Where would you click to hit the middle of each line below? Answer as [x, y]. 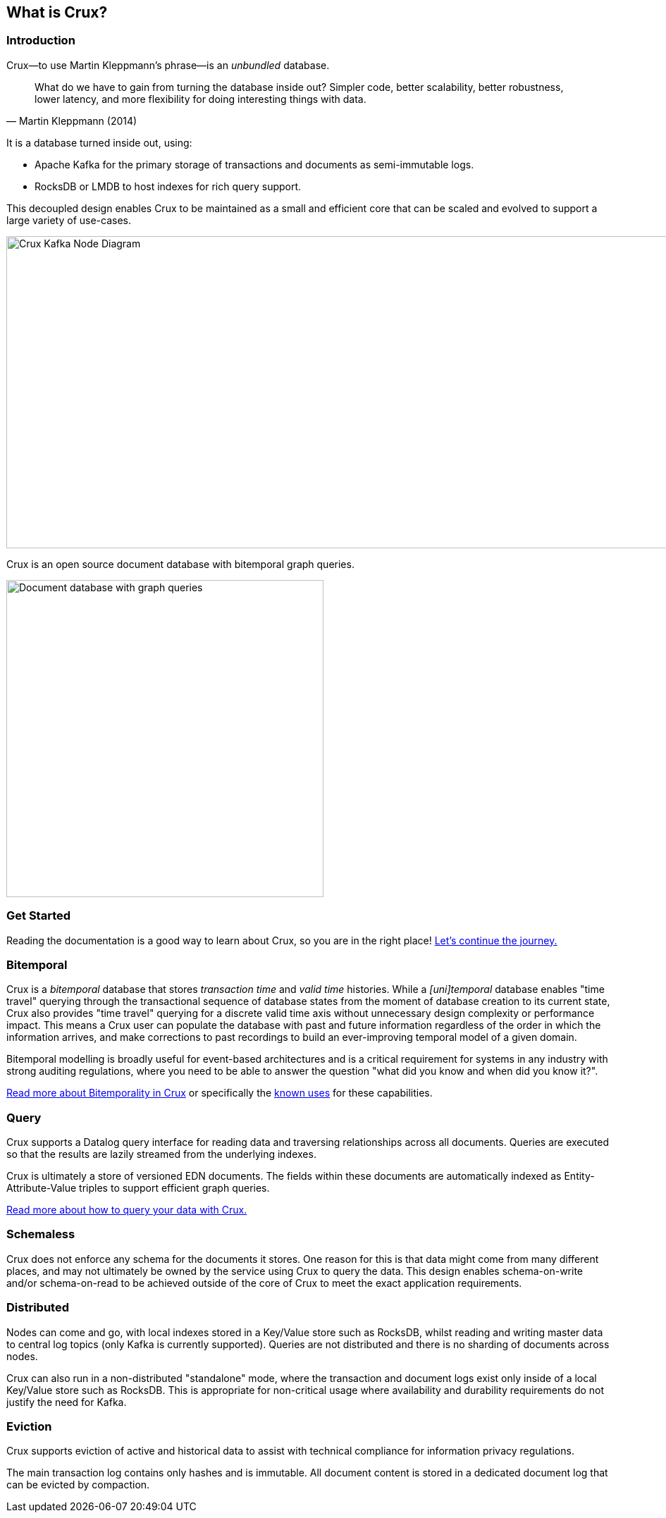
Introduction [41, 41]
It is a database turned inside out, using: [99, 142]
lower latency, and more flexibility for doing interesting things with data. [201, 99]
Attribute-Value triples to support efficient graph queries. [138, 1188]
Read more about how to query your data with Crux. [127, 1210]
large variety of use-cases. [69, 220]
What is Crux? [57, 12]
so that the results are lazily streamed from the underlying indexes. [161, 1154]
